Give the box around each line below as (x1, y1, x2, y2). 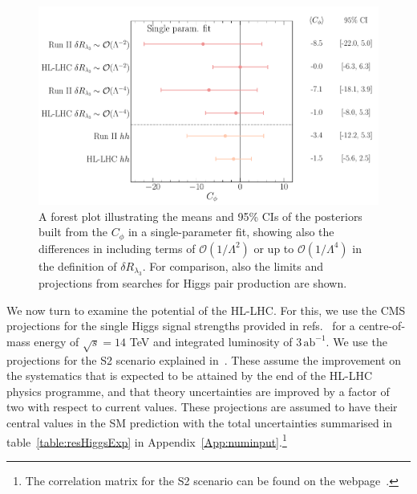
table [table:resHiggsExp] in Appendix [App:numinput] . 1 (6, 431, 287, 450)
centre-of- (358, 317, 406, 334)
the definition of (38, 257, 117, 274)
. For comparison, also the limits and (142, 257, 324, 274)
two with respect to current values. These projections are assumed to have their (6, 398, 398, 415)
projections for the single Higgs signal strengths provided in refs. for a (6, 317, 355, 334)
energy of (34, 333, 79, 349)
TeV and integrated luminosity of (129, 333, 293, 349)
